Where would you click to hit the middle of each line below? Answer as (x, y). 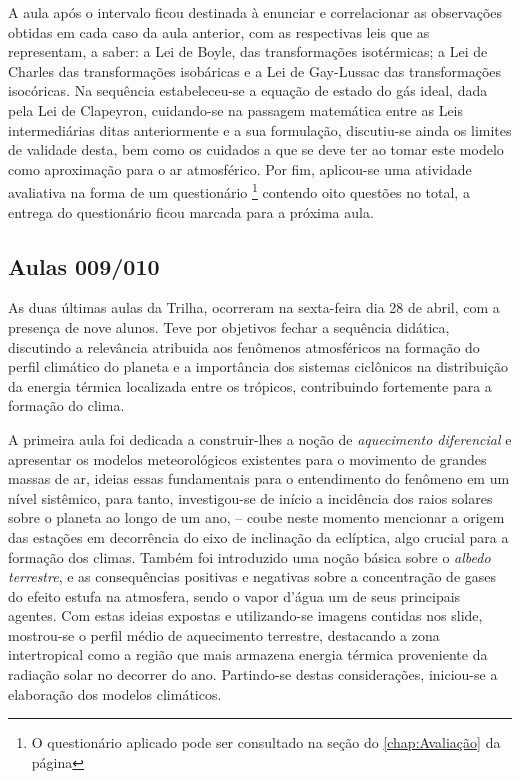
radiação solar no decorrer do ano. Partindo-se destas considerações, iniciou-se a (253, 674)
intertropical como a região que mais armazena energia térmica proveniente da (248, 654)
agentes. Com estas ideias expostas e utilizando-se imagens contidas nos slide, (245, 615)
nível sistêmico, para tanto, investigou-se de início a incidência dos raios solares (250, 497)
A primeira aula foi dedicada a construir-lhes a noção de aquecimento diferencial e (260, 438)
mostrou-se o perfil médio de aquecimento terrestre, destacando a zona (224, 634)
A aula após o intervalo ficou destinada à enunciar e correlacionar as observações (255, 12)
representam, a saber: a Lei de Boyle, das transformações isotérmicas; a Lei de (248, 51)
